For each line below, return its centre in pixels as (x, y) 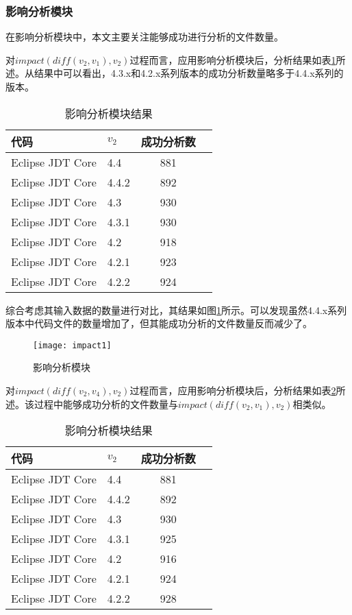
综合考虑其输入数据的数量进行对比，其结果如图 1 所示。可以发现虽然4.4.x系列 (176, 310)
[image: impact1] (72, 345)
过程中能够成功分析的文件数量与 (106, 403)
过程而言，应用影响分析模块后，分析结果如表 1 (233, 59)
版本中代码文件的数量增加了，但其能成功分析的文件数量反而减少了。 (159, 323)
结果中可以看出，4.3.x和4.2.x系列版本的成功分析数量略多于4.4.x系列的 (189, 73)
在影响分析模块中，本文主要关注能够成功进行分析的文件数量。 (144, 37)
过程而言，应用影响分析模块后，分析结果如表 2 (233, 390)
